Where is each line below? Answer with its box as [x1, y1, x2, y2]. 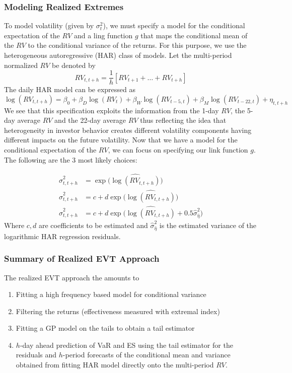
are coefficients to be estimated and [39, 219, 148, 230]
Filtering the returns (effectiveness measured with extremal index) [16, 306, 220, 316]
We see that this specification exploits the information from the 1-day [4, 105, 219, 115]
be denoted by [52, 59, 96, 70]
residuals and [16, 349, 57, 360]
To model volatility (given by [4, 20, 94, 31]
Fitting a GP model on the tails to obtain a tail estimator [16, 323, 195, 333]
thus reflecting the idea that [140, 115, 227, 125]
